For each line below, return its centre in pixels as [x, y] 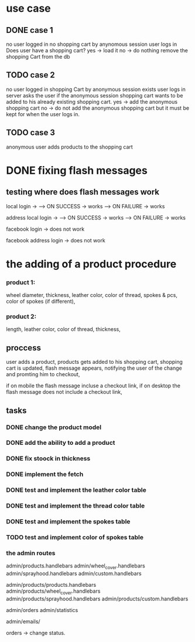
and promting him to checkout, [43, 374]
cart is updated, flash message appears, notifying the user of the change [94, 368]
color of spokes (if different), [41, 302]
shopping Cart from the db [38, 57]
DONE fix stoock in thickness [48, 458]
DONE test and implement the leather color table [76, 490]
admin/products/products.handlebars [51, 585]
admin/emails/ [23, 621]
